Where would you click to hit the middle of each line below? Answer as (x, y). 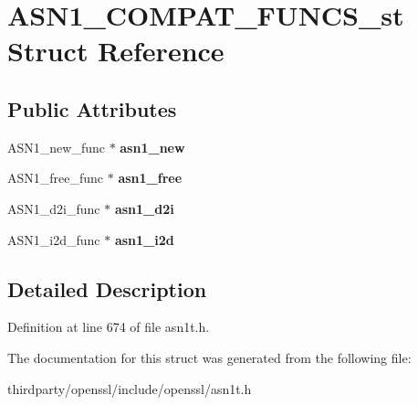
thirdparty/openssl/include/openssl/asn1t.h (130, 388)
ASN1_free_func (56, 178)
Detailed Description (107, 288)
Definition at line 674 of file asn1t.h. (109, 327)
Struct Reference (116, 51)
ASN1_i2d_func (54, 239)
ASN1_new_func (56, 147)
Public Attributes (92, 108)
